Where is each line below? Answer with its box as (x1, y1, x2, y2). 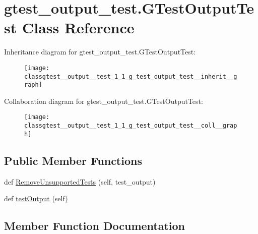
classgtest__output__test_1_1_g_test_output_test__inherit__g (24, 73, 237, 80)
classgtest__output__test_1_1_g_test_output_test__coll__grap (24, 122, 237, 130)
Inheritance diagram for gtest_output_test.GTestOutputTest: (4, 46, 196, 57)
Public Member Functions (4, 152, 142, 168)
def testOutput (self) (4, 193, 68, 204)
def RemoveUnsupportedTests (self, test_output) (4, 176, 156, 187)
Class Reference (22, 17, 135, 38)
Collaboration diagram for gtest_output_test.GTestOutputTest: (4, 95, 203, 106)
